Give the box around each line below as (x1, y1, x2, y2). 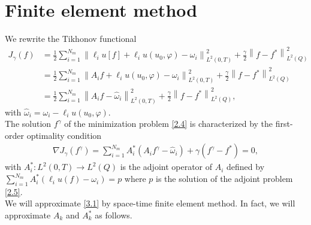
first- (275, 117, 293, 130)
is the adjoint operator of (120, 160, 213, 173)
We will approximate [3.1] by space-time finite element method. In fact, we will (5, 197, 295, 209)
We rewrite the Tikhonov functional (5, 32, 137, 45)
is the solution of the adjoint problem (156, 172, 293, 185)
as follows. (95, 209, 132, 221)
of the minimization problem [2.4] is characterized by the (64, 117, 273, 130)
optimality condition (26, 129, 102, 141)
